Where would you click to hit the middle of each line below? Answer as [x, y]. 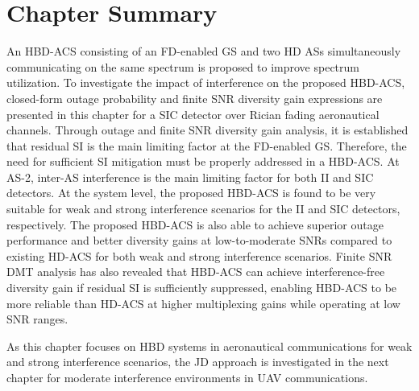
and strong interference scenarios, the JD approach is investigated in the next [198, 362]
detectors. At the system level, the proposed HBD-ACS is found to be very [191, 193]
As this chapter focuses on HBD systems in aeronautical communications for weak [209, 346]
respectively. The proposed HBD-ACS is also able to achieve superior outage [195, 224]
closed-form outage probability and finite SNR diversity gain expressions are [195, 98]
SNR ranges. [37, 319]
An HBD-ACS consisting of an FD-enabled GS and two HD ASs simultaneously [204, 51]
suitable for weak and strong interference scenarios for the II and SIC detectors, [203, 209]
